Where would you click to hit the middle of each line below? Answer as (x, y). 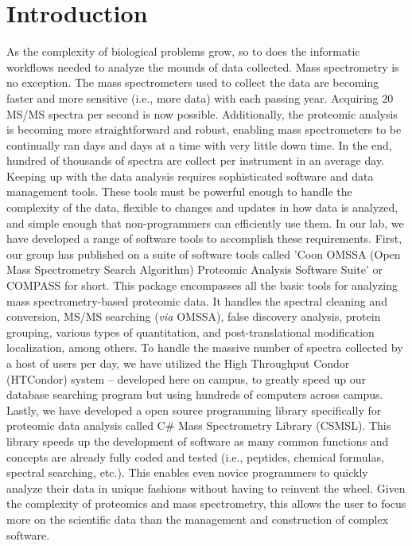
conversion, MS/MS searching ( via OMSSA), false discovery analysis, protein (194, 316)
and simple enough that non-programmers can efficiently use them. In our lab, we (205, 222)
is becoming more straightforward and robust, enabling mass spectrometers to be (204, 129)
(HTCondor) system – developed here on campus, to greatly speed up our (186, 378)
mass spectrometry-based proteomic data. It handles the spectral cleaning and (197, 300)
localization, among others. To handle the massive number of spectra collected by (205, 347)
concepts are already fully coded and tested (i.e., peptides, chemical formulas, (195, 456)
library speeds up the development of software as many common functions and (198, 441)
